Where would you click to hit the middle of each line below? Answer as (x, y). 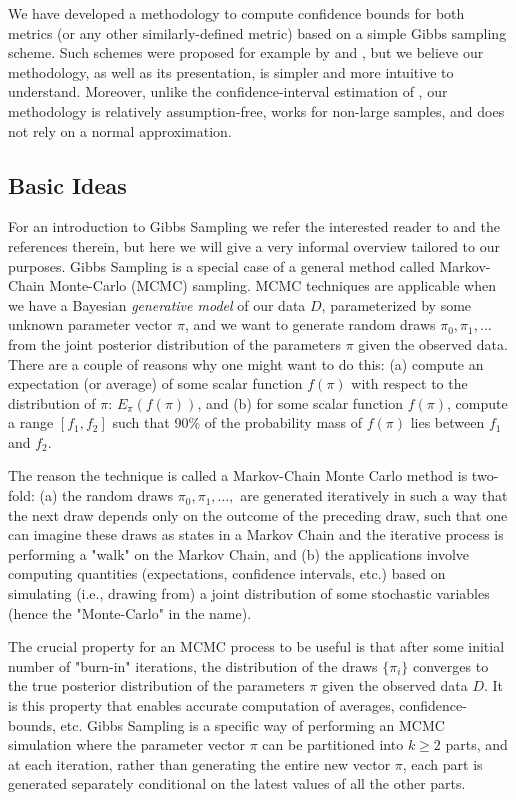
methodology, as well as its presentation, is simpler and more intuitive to (231, 71)
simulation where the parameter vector (127, 744)
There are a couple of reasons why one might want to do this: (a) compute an (246, 363)
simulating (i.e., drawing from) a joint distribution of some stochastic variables (249, 593)
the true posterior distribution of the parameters (156, 685)
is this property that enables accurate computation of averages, (201, 705)
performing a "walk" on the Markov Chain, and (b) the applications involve (239, 553)
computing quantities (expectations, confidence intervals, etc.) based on (227, 573)
